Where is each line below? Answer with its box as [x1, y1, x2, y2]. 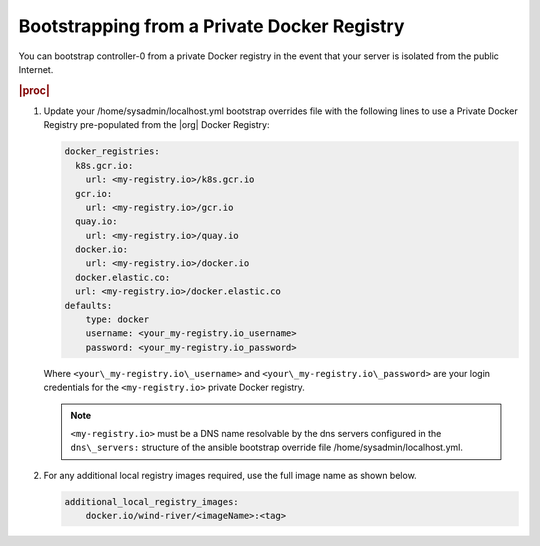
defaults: [64, 300, 113, 311]
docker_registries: [64, 146, 160, 157]
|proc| [18, 83, 50, 97]
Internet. [18, 63, 54, 75]
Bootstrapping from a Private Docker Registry [18, 15, 405, 37]
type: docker [85, 314, 150, 325]
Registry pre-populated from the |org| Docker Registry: [43, 119, 270, 131]
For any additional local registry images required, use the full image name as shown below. [43, 469, 417, 481]
